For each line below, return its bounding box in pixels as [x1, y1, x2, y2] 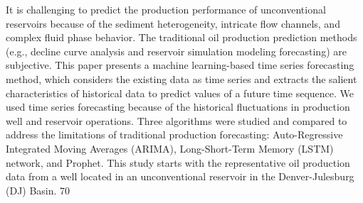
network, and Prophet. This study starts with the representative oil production [6, 155, 350, 170]
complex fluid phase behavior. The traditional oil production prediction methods [6, 30, 357, 45]
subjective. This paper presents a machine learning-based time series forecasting [6, 57, 354, 72]
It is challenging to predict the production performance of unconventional [6, 2, 326, 16]
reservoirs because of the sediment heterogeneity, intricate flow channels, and [6, 16, 340, 31]
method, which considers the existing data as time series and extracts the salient [6, 71, 357, 86]
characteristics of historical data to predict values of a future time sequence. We [6, 85, 354, 100]
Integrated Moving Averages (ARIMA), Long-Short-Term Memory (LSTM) [6, 141, 334, 155]
